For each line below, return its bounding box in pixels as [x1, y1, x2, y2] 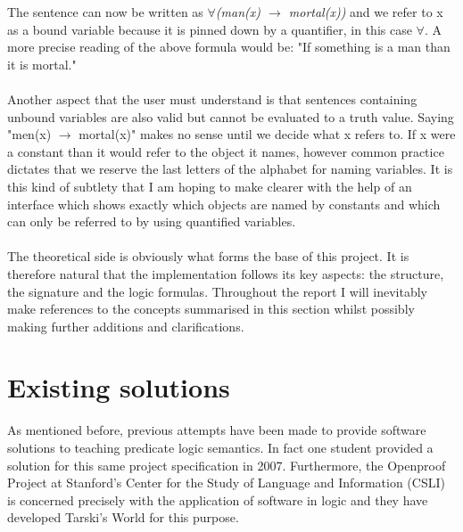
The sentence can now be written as [7, 3, 203, 20]
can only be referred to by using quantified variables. [7, 212, 296, 231]
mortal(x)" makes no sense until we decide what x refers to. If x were [79, 125, 456, 143]
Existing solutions [7, 369, 230, 405]
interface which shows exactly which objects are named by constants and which [7, 194, 441, 213]
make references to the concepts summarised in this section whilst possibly [7, 299, 415, 318]
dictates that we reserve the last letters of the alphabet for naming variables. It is [7, 160, 453, 178]
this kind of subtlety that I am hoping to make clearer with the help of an [7, 176, 412, 195]
